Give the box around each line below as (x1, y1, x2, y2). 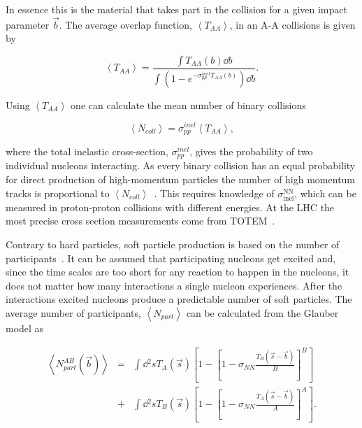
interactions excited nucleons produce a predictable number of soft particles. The (6, 292, 352, 306)
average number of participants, (6, 305, 141, 320)
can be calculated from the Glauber (186, 305, 339, 320)
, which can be (294, 185, 356, 200)
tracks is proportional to (6, 185, 110, 200)
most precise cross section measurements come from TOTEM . (6, 213, 275, 228)
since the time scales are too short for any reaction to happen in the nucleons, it (6, 264, 349, 279)
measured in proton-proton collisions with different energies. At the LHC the (6, 199, 335, 214)
